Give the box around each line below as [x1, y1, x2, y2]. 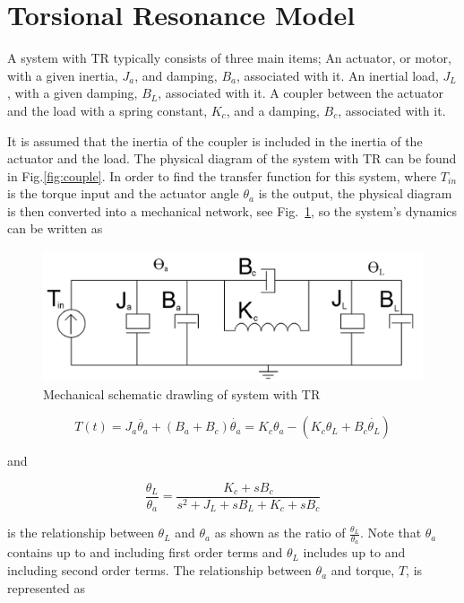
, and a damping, [226, 100, 320, 119]
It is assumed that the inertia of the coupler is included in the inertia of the [7, 131, 423, 150]
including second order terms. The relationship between [7, 561, 312, 580]
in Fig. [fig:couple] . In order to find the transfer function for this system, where [7, 166, 437, 185]
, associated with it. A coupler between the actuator [158, 83, 443, 102]
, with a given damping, [7, 83, 138, 102]
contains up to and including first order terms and [7, 543, 283, 562]
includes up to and [303, 543, 406, 562]
